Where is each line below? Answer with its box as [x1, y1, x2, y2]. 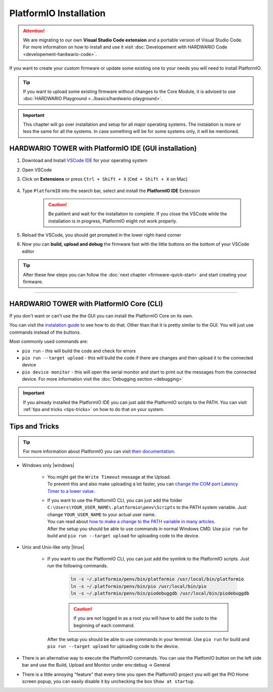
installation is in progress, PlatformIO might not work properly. [48, 218, 177, 224]
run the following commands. [47, 563, 108, 569]
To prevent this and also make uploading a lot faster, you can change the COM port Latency [47, 481, 238, 487]
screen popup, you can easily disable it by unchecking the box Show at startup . [22, 678, 195, 684]
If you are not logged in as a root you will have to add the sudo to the [73, 615, 217, 621]
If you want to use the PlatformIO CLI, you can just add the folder [47, 497, 183, 503]
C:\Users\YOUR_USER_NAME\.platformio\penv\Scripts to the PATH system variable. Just [47, 504, 247, 511]
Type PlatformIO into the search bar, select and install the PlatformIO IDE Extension [22, 188, 200, 194]
